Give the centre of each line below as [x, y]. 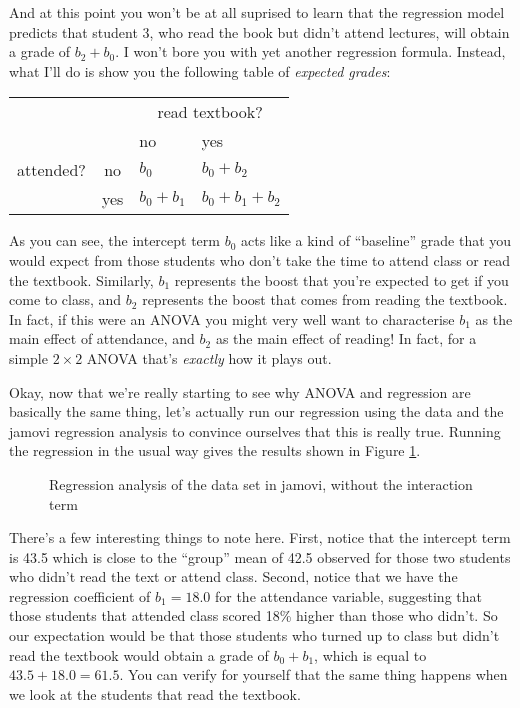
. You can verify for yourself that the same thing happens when [313, 674]
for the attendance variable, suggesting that [348, 595]
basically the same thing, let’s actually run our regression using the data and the [256, 411]
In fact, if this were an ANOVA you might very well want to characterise [232, 318]
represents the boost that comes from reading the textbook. [325, 299]
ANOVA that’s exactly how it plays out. [209, 357]
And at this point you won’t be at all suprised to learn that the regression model [257, 12]
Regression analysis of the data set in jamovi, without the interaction [261, 483]
